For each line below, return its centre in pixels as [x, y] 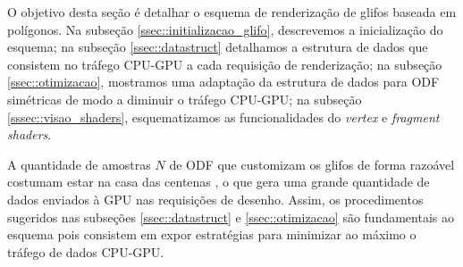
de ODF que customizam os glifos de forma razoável [312, 164]
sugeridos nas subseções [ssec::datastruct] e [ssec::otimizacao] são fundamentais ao [231, 217]
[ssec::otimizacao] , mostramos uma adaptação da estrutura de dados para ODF [223, 82]
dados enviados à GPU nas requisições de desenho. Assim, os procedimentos [215, 199]
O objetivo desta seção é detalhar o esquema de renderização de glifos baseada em [232, 12]
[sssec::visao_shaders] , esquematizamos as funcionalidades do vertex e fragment [223, 117]
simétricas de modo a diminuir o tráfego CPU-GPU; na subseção [185, 99]
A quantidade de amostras [79, 164]
